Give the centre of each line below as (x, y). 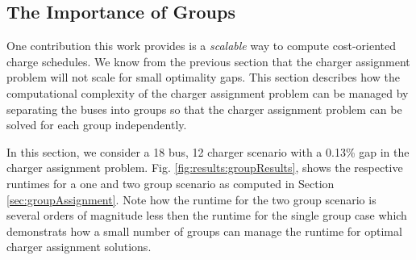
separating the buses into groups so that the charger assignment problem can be (204, 109)
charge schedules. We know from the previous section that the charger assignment (208, 61)
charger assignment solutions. (79, 247)
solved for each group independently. (97, 125)
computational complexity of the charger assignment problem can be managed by (208, 92)
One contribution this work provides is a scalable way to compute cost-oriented (201, 46)
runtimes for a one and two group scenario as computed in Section (171, 183)
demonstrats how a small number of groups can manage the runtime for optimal (204, 231)
